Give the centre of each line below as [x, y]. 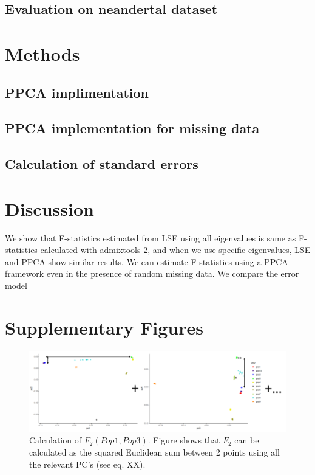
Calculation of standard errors [102, 164]
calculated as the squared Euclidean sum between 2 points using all [154, 452]
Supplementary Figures [104, 327]
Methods [42, 53]
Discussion [49, 208]
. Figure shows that [184, 440]
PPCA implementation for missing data [132, 128]
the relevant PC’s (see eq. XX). [87, 464]
